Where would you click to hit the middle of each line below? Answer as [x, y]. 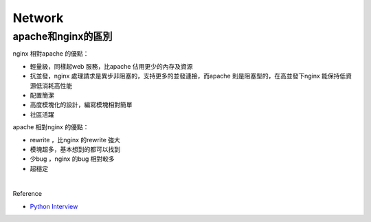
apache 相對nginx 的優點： [51, 127]
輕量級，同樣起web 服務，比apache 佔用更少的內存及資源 [111, 66]
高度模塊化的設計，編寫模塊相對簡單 [81, 105]
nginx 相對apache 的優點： [51, 54]
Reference [27, 194]
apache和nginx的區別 [63, 36]
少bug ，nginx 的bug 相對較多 [72, 159]
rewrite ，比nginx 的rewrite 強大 [75, 140]
